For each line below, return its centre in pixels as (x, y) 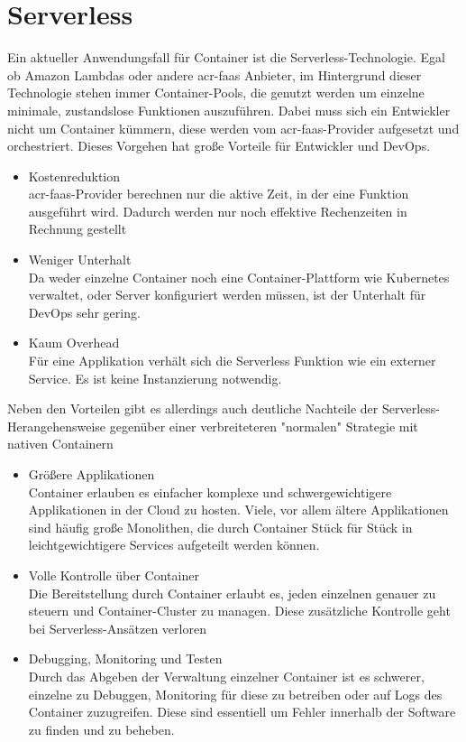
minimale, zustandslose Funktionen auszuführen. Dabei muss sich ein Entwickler (229, 110)
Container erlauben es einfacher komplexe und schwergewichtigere (210, 492)
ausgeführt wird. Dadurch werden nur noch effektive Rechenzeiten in (218, 211)
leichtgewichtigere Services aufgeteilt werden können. (174, 545)
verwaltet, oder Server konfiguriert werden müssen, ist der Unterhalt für (227, 295)
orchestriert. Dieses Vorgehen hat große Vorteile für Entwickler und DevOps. (219, 146)
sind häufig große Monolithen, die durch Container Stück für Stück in (220, 527)
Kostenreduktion (74, 176)
